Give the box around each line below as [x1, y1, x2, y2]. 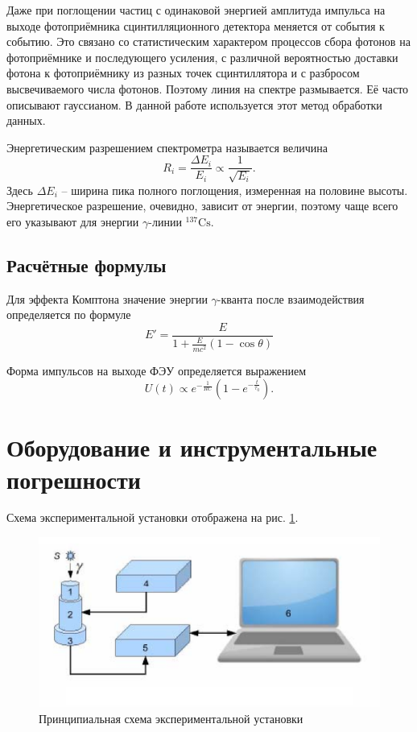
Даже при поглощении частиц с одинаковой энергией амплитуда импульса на [6, 2, 386, 18]
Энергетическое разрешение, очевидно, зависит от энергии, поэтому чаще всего [6, 197, 398, 214]
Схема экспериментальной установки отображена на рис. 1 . [6, 509, 299, 526]
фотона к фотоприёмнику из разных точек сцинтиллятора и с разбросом [6, 64, 360, 81]
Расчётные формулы [6, 252, 167, 277]
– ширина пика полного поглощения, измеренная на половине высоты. [61, 181, 408, 198]
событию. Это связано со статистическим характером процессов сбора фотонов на [6, 33, 411, 50]
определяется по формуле [6, 306, 131, 323]
